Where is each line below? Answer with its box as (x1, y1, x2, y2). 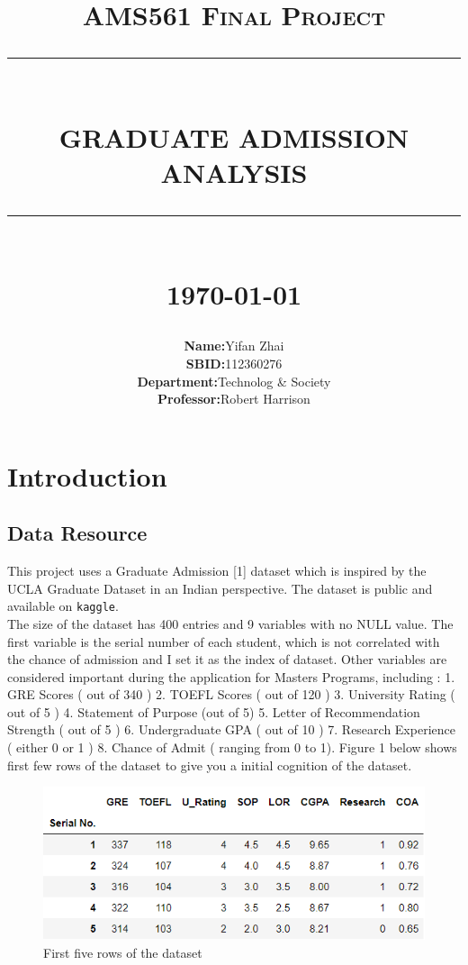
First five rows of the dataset (43, 942, 202, 961)
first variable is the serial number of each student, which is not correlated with (7, 632, 440, 651)
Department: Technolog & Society (137, 371, 331, 390)
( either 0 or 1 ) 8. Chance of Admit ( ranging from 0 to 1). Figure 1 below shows (7, 738, 457, 757)
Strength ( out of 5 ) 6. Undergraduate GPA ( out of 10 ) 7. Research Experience (7, 720, 455, 739)
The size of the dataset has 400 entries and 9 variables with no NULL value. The (7, 614, 454, 633)
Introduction (7, 457, 167, 494)
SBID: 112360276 (185, 353, 283, 372)
